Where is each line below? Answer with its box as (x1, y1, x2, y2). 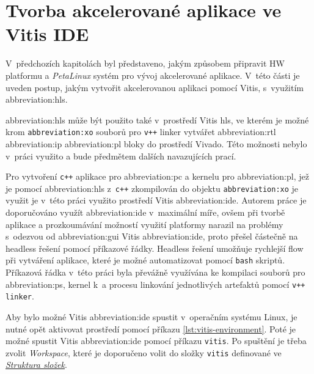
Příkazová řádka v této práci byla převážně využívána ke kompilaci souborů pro (5, 266, 305, 279)
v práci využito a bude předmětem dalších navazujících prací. (5, 149, 236, 162)
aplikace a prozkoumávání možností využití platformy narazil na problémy (5, 218, 283, 230)
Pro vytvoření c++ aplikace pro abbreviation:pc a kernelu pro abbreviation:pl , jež (5, 170, 309, 183)
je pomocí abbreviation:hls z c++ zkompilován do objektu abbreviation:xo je (5, 182, 299, 194)
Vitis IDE (5, 21, 89, 46)
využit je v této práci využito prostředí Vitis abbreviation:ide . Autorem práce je (5, 194, 307, 207)
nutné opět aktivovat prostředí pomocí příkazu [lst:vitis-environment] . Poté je (5, 322, 296, 335)
